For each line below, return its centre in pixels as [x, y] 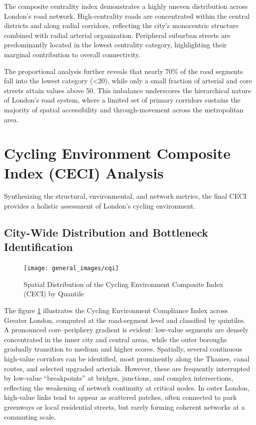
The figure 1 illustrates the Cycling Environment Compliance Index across [116, 310]
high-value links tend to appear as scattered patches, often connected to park [120, 397]
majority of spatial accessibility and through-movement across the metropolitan [124, 109]
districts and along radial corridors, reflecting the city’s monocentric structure [121, 25]
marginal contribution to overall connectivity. [72, 54]
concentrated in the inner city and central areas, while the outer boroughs [115, 339]
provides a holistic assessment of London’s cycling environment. [100, 206]
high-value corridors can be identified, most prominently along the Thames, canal [127, 359]
